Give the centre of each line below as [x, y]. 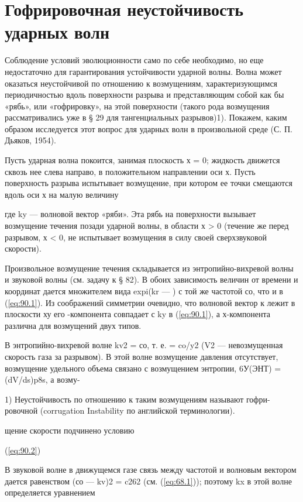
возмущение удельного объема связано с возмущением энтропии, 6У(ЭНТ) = [143, 368]
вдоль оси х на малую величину [62, 194]
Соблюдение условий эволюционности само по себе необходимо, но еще [134, 60]
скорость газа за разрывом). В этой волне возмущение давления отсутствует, [142, 356]
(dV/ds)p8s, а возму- [42, 379]
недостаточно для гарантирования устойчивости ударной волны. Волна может [143, 71]
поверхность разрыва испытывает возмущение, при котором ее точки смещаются [149, 183]
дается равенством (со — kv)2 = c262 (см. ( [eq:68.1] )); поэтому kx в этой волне [148, 481]
